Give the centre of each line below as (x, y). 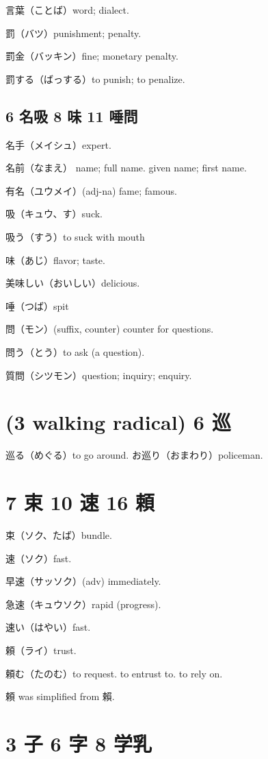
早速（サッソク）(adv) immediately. (83, 581)
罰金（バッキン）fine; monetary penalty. (92, 56)
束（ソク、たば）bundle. (59, 534)
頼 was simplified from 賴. (60, 696)
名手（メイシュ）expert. (58, 144)
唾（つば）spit (37, 305)
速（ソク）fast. (39, 558)
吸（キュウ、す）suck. (54, 214)
